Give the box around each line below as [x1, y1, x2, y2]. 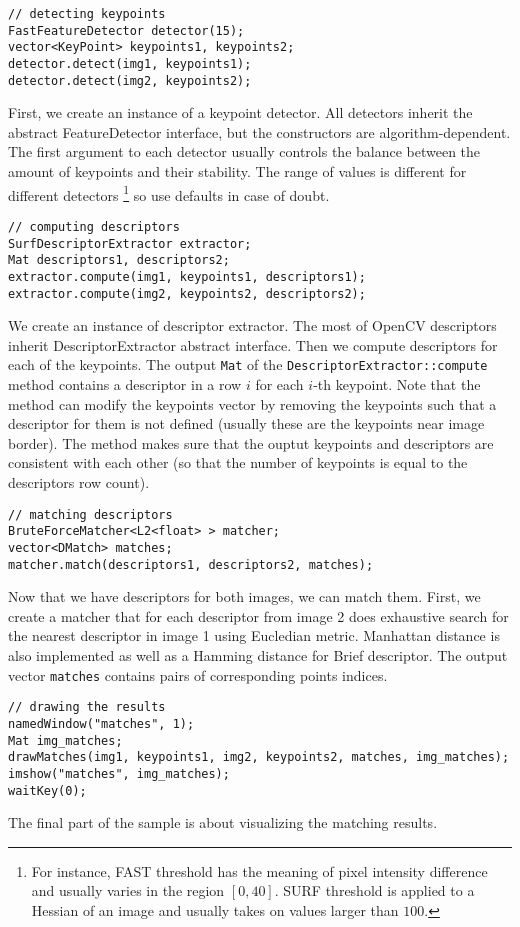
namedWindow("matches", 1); [8, 716, 195, 731]
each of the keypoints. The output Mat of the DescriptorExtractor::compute [8, 354, 488, 375]
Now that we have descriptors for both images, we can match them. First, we [8, 586, 481, 607]
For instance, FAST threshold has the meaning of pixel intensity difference [31, 860, 488, 881]
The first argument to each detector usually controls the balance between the [8, 141, 481, 162]
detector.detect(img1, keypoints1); [8, 56, 252, 71]
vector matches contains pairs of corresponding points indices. [8, 664, 388, 685]
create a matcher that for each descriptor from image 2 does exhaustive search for [8, 605, 509, 626]
